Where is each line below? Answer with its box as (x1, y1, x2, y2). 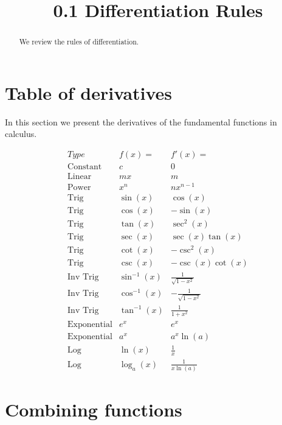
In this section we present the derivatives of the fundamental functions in (5, 115, 277, 128)
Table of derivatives (5, 80, 173, 105)
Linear (67, 172, 92, 181)
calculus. (5, 127, 37, 140)
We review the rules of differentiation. (19, 37, 139, 47)
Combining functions (5, 397, 182, 422)
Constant (67, 163, 102, 171)
